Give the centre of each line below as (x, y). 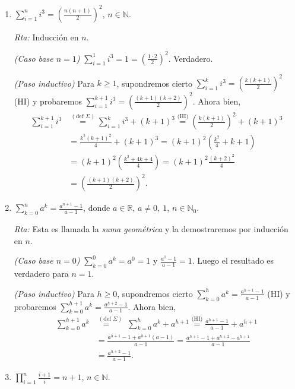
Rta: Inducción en (46, 37)
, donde (97, 208)
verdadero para (41, 273)
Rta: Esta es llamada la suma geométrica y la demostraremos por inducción (151, 229)
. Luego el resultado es (233, 260)
